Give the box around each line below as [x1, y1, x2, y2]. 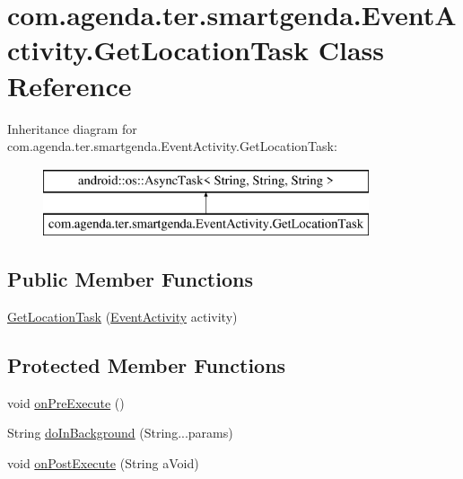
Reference [7, 67, 132, 103]
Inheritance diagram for [7, 119, 137, 137]
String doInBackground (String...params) [7, 423, 233, 442]
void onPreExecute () [7, 393, 125, 412]
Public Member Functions [7, 265, 253, 293]
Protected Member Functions [7, 351, 286, 379]
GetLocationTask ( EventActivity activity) [7, 307, 238, 326]
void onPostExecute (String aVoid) [7, 454, 199, 473]
